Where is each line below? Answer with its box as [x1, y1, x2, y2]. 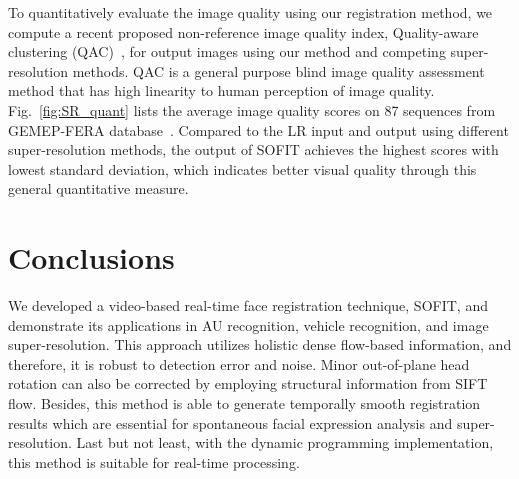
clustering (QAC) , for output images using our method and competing [8, 41, 446, 62]
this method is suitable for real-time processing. [8, 451, 300, 472]
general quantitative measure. [8, 178, 189, 199]
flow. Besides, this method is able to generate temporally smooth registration [8, 393, 481, 414]
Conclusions [8, 237, 175, 278]
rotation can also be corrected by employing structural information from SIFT [8, 373, 488, 394]
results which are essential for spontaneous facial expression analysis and [8, 412, 453, 433]
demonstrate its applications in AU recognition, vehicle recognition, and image [8, 314, 489, 335]
